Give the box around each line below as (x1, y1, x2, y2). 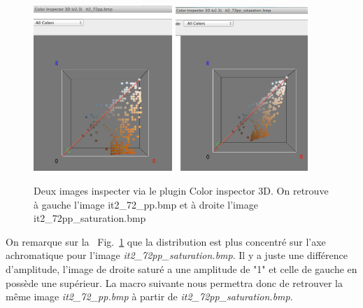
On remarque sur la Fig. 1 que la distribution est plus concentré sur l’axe (6, 234, 326, 248)
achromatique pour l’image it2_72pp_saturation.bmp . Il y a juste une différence (6, 248, 348, 262)
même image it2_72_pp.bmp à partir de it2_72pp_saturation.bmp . (6, 289, 293, 304)
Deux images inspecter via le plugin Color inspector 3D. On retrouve (34, 183, 329, 198)
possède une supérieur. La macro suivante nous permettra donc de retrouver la (6, 275, 343, 290)
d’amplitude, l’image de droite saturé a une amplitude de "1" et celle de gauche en (6, 262, 357, 276)
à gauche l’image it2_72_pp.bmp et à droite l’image (34, 197, 258, 211)
